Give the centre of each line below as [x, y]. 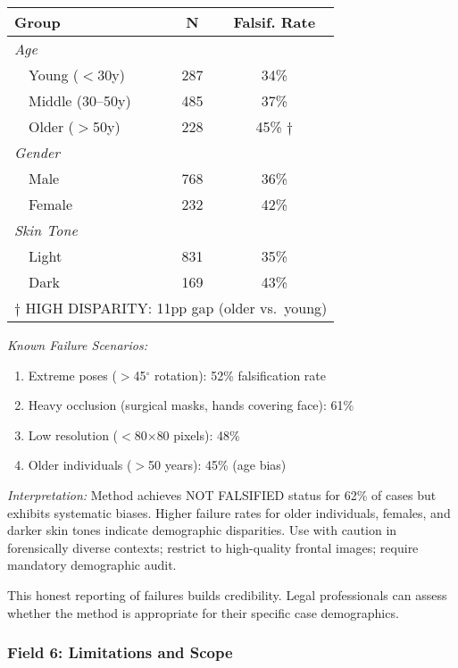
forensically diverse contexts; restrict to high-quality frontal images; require [213, 547]
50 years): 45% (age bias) [217, 465]
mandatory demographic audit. [92, 565]
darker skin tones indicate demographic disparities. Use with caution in [202, 530]
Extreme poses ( [72, 375]
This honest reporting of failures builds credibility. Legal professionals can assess [227, 594]
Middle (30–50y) [80, 100]
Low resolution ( [73, 434]
